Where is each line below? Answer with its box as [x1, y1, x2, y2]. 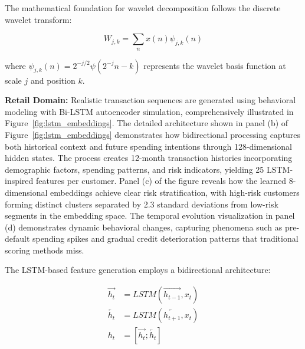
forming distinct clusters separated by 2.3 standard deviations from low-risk [5, 197, 278, 210]
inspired [5, 174, 34, 187]
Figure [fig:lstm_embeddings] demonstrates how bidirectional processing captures [5, 128, 301, 140]
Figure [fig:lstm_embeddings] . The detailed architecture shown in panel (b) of [5, 117, 288, 129]
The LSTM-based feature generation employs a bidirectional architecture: [5, 264, 271, 276]
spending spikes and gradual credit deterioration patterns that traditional [32, 232, 299, 245]
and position [30, 74, 76, 86]
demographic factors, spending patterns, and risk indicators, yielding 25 [5, 163, 264, 175]
